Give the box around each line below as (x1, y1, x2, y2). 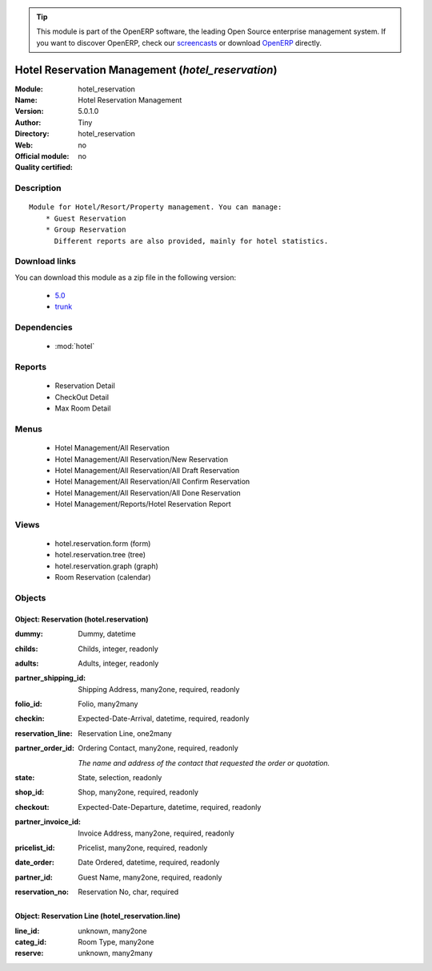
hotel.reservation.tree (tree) (54, 550, 146, 560)
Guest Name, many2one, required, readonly (78, 872, 222, 882)
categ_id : (14, 937, 47, 946)
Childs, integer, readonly (78, 644, 159, 653)
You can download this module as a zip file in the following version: (14, 273, 237, 282)
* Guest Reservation (45, 213, 126, 223)
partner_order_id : (14, 743, 75, 753)
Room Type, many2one (78, 937, 154, 946)
